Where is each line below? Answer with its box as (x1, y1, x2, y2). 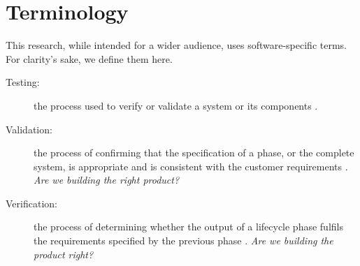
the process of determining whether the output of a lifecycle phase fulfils (34, 219, 343, 234)
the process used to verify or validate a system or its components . (34, 98, 318, 112)
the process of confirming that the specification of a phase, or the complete (34, 145, 354, 160)
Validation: (6, 121, 52, 136)
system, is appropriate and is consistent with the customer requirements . (34, 158, 348, 173)
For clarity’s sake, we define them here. (6, 51, 173, 66)
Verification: (6, 195, 57, 210)
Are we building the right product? (34, 172, 180, 187)
